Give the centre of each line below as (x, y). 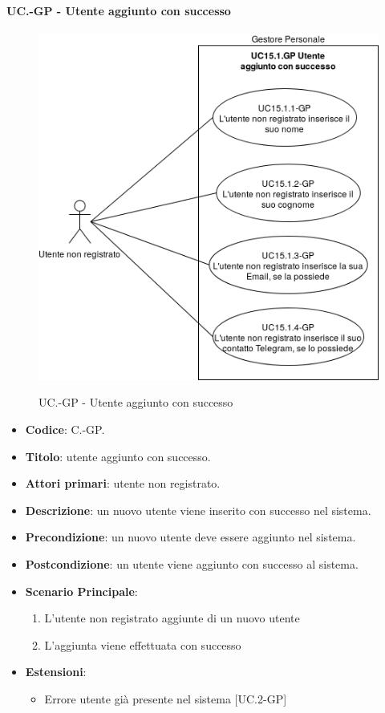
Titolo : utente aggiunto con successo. (118, 456)
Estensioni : (56, 672)
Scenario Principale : (81, 591)
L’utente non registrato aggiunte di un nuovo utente (172, 618)
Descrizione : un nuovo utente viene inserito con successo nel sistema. (198, 510)
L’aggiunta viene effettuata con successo (143, 644)
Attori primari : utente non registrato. (123, 483)
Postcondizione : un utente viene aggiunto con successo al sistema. (192, 564)
